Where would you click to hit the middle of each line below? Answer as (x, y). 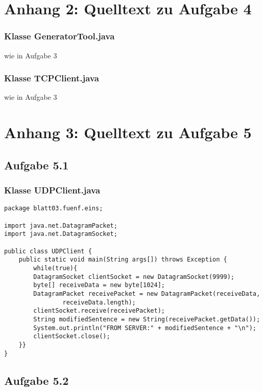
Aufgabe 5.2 (37, 380)
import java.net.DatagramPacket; (61, 225)
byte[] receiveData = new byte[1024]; (99, 285)
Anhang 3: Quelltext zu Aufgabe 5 (128, 132)
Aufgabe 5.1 (37, 165)
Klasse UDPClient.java (52, 190)
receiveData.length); (99, 302)
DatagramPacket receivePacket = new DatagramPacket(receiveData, (147, 294)
